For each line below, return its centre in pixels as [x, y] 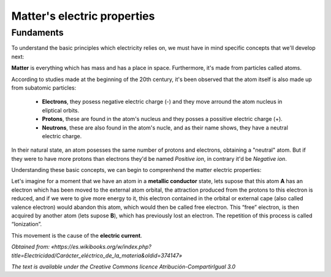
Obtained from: [31, 247]
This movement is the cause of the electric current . [77, 235]
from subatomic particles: [44, 88]
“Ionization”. [27, 224]
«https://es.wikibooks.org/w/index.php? [101, 247]
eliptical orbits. [61, 110]
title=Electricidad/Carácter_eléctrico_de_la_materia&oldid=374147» [97, 256]
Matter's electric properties [83, 16]
